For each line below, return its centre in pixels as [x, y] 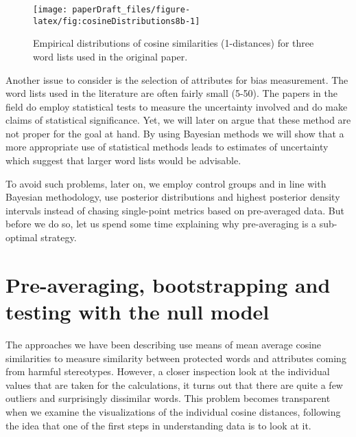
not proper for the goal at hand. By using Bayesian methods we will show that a [175, 133]
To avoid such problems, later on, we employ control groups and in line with [166, 183]
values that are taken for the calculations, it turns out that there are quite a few [174, 384]
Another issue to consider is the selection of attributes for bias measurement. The [177, 79]
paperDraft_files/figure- [131, 10]
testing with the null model [138, 311]
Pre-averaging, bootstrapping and [168, 284]
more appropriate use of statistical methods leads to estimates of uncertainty [167, 147]
